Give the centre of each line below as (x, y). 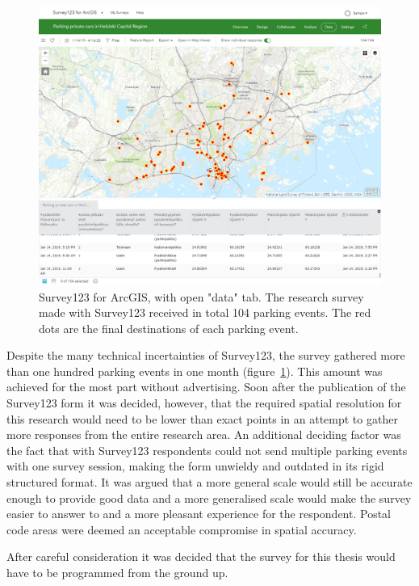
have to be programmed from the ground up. (117, 572)
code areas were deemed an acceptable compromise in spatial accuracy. (182, 529)
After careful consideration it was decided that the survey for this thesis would (201, 556)
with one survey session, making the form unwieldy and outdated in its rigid (195, 466)
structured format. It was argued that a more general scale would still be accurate (209, 482)
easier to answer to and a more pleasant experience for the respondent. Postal (199, 514)
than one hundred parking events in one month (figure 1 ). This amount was (195, 371)
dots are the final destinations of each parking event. (169, 328)
